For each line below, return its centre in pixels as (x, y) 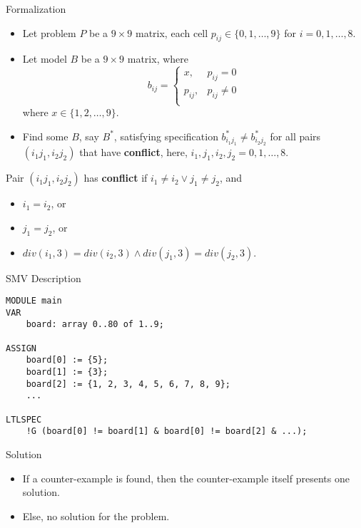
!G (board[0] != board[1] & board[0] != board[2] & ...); (167, 431)
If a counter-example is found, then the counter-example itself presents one (186, 478)
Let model (45, 59)
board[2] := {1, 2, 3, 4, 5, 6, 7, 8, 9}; (128, 384)
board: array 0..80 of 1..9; (95, 325)
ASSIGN (21, 348)
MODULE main (34, 301)
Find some (45, 136)
